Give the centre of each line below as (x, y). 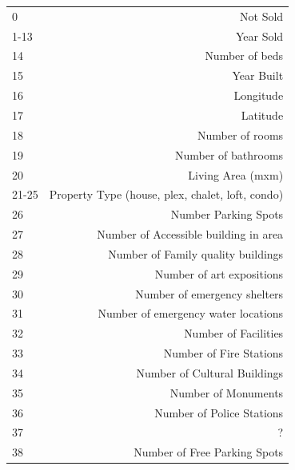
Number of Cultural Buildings (210, 372)
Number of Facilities (234, 333)
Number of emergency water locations (191, 313)
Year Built (258, 75)
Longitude (259, 95)
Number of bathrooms (229, 154)
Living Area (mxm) (236, 174)
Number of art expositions (219, 273)
